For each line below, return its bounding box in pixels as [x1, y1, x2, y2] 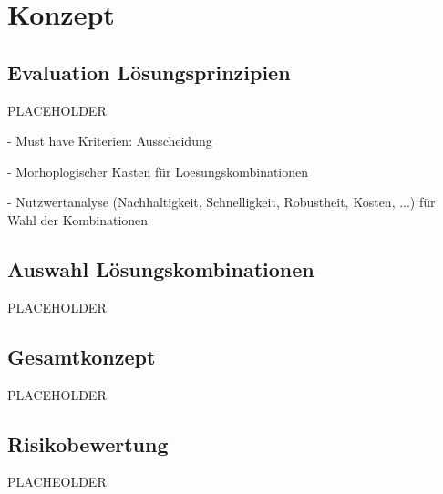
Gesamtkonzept [7, 342, 156, 370]
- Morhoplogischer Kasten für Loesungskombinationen [7, 161, 309, 180]
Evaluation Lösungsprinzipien [7, 57, 291, 86]
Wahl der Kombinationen [7, 210, 149, 229]
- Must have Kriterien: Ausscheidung [7, 131, 212, 150]
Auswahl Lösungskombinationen [7, 254, 314, 283]
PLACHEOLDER [7, 472, 107, 491]
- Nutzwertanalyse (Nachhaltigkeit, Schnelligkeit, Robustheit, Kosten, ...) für [7, 192, 436, 211]
